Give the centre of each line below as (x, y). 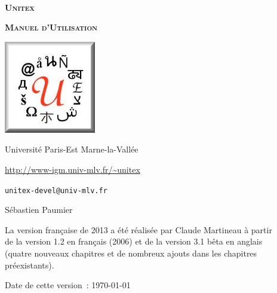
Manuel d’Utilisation (51, 27)
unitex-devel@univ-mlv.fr (56, 190)
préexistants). (30, 265)
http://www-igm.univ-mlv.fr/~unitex (73, 169)
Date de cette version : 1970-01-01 (68, 285)
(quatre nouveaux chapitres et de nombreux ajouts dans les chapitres (131, 253)
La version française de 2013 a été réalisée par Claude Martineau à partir (138, 229)
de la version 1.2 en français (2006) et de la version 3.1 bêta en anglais (134, 241)
